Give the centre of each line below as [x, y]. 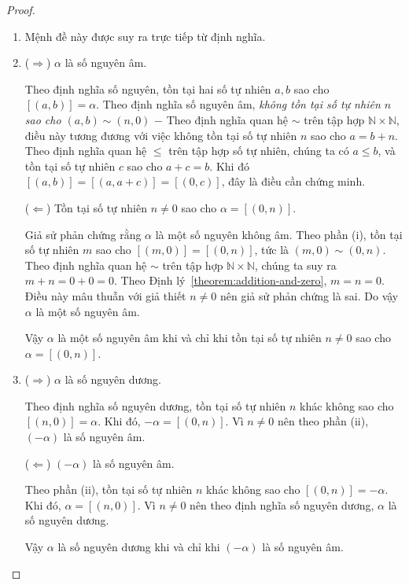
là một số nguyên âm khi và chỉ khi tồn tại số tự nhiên [190, 338]
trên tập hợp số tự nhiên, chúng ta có [259, 151]
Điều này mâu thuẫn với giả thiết [105, 295]
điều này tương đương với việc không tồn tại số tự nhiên [161, 135]
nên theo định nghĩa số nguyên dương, [282, 504]
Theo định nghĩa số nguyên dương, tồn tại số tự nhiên [155, 405]
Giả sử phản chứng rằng [83, 234]
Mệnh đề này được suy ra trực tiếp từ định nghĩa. [145, 36]
